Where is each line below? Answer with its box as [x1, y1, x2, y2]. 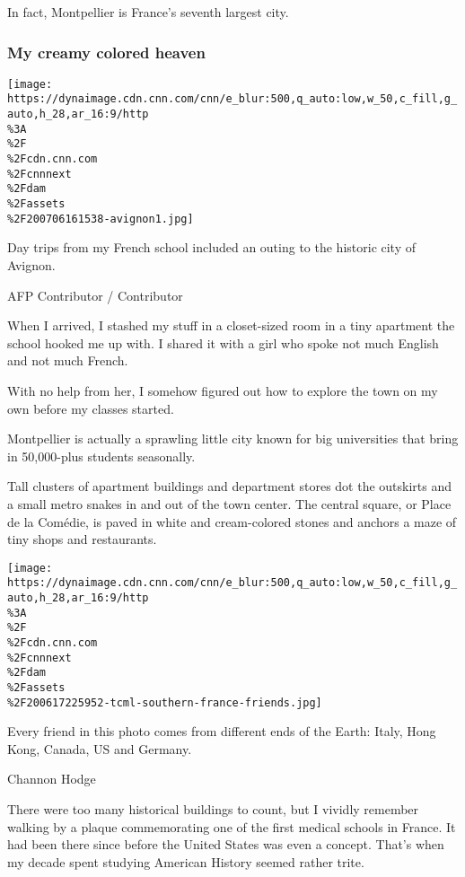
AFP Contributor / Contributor [7, 285, 183, 304]
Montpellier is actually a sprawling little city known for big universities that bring [7, 429, 459, 448]
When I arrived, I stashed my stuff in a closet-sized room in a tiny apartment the [7, 316, 455, 335]
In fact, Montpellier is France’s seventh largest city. [7, 3, 289, 21]
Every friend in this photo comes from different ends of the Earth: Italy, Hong [7, 722, 436, 741]
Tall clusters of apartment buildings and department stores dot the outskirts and [7, 477, 452, 496]
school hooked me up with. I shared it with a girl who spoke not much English [7, 333, 439, 352]
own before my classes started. [7, 399, 174, 417]
